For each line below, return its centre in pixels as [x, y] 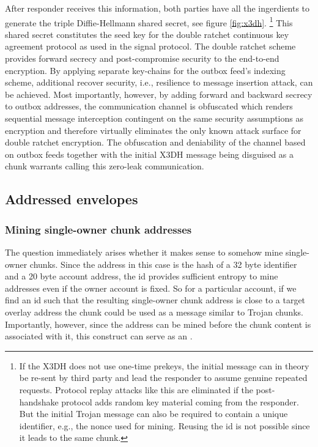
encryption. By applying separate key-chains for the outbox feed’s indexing [145, 70]
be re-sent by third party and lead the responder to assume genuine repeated [163, 378]
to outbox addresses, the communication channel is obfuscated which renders [149, 106]
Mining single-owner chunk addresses [98, 229]
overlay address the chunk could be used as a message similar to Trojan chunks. [154, 312]
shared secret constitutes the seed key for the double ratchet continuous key [147, 34]
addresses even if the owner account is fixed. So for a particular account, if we [151, 288]
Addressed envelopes [72, 199]
